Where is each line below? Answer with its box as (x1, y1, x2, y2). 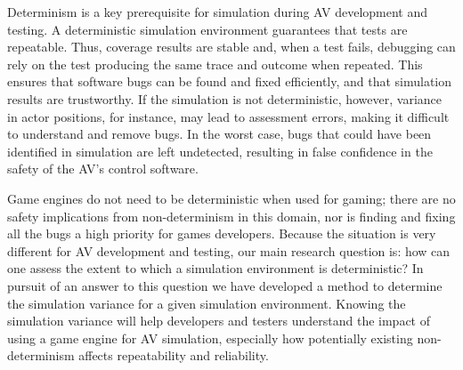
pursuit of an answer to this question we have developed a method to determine (7, 276, 443, 294)
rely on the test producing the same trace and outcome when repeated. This (7, 54, 423, 73)
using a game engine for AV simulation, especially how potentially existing (7, 328, 413, 347)
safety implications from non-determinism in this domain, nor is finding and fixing (7, 206, 456, 225)
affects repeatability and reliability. (78, 346, 269, 365)
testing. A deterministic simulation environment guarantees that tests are (7, 20, 408, 38)
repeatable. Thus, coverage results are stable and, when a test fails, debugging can (7, 37, 456, 56)
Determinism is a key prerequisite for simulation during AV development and (7, 3, 428, 20)
